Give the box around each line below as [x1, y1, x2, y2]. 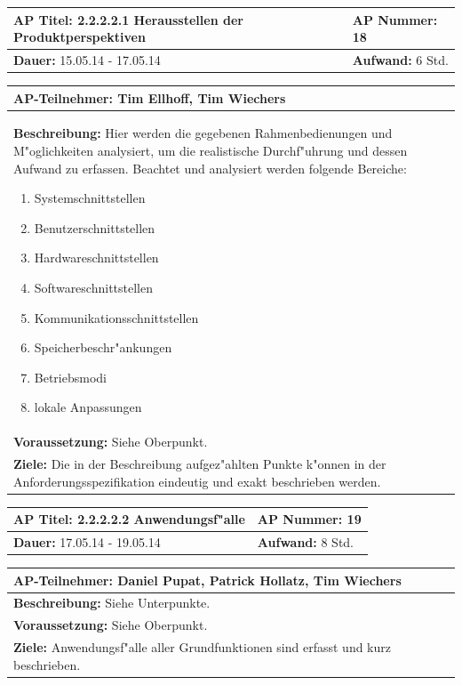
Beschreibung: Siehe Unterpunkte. [13, 593, 211, 612]
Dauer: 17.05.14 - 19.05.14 [13, 533, 161, 552]
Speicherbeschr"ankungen [34, 338, 172, 357]
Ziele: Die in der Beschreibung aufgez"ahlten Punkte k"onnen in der [13, 455, 386, 472]
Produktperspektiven [13, 28, 146, 46]
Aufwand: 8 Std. [257, 533, 354, 552]
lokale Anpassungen [34, 398, 142, 416]
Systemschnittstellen [34, 189, 146, 207]
